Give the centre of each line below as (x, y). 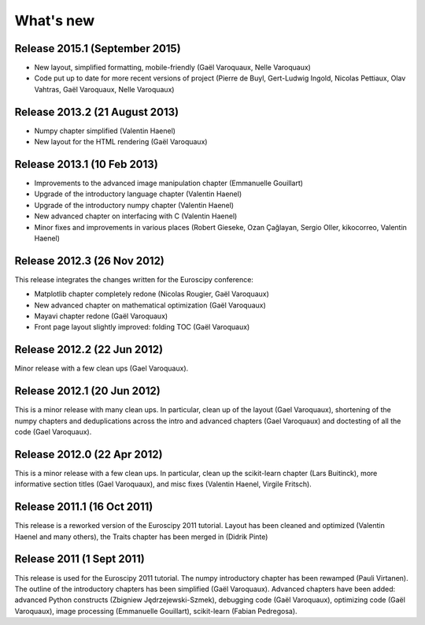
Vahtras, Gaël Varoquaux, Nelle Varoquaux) (104, 89)
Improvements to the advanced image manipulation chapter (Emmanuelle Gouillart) (168, 183)
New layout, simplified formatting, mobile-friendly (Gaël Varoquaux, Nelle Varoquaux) (172, 68)
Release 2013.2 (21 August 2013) (97, 112)
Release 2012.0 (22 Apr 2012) (89, 454)
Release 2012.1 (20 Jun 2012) (87, 391)
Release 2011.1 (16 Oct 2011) (84, 507)
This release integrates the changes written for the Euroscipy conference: (134, 279)
